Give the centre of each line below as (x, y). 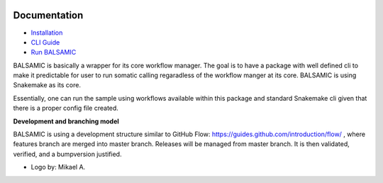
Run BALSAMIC (54, 52)
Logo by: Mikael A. (58, 167)
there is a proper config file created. (66, 108)
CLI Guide (45, 42)
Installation (47, 33)
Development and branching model (66, 121)
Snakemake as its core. (47, 85)
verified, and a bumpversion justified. (67, 154)
